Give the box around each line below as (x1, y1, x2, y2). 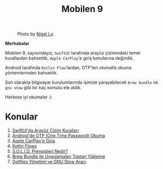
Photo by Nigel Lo (17, 31, 53, 37)
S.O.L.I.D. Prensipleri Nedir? (12, 148, 68, 154)
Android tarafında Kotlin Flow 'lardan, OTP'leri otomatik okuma (5, 65, 132, 71)
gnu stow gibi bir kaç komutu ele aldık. (5, 85, 82, 91)
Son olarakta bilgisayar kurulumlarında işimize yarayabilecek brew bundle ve (5, 79, 158, 85)
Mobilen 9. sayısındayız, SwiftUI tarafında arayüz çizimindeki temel (5, 50, 140, 56)
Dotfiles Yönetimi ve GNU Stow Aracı (12, 159, 87, 165)
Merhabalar (5, 41, 29, 47)
